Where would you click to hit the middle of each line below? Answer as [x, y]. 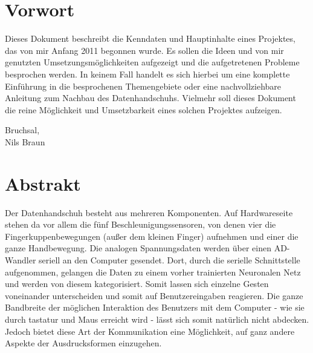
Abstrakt [43, 183]
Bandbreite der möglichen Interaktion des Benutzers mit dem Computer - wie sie [155, 307]
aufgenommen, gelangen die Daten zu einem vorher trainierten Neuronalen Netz [153, 272]
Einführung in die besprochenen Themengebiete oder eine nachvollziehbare [143, 86]
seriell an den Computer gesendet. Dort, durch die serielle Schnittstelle [169, 259]
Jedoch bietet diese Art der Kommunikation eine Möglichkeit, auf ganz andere [150, 331]
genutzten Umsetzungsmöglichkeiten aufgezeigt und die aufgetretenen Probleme [152, 62]
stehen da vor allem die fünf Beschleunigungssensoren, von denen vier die [140, 224]
